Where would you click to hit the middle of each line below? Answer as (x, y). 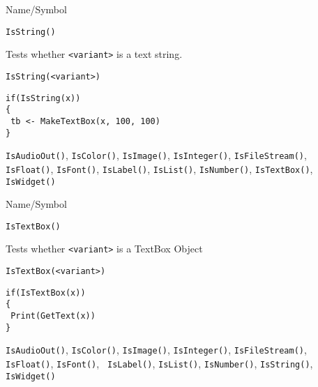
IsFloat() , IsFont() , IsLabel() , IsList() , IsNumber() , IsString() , (159, 363)
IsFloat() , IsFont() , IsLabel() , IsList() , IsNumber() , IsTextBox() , (159, 168)
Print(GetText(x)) (53, 316)
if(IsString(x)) (43, 98)
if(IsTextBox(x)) (46, 293)
